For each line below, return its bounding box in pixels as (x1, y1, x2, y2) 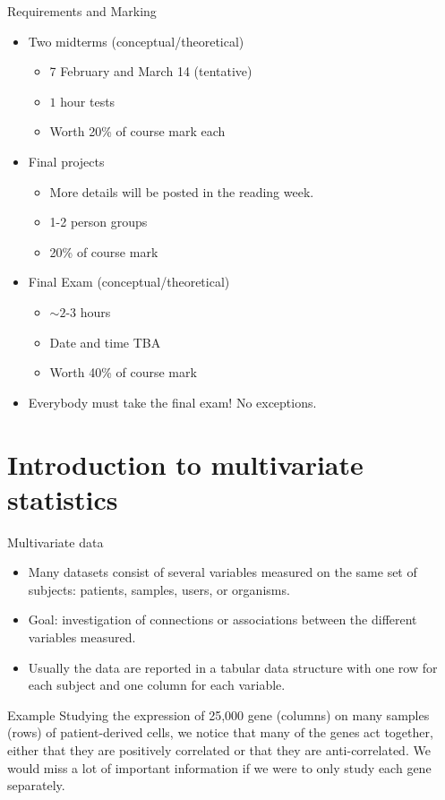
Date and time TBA (49, 332, 161, 351)
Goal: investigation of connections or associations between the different (28, 610, 417, 629)
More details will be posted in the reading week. (49, 182, 314, 201)
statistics (7, 480, 118, 517)
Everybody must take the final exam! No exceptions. (28, 392, 317, 411)
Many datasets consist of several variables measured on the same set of (28, 563, 417, 581)
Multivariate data (7, 532, 104, 551)
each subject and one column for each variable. (28, 675, 286, 694)
